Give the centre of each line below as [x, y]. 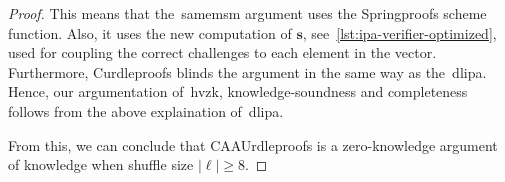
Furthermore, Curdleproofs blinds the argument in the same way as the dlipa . [247, 71]
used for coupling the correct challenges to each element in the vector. [222, 52]
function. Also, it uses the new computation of [150, 32]
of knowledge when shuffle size [101, 164]
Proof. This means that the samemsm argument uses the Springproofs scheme [247, 13]
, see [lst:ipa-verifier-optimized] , [399, 32]
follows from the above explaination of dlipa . [146, 110]
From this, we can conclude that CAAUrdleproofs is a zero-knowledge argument [253, 144]
